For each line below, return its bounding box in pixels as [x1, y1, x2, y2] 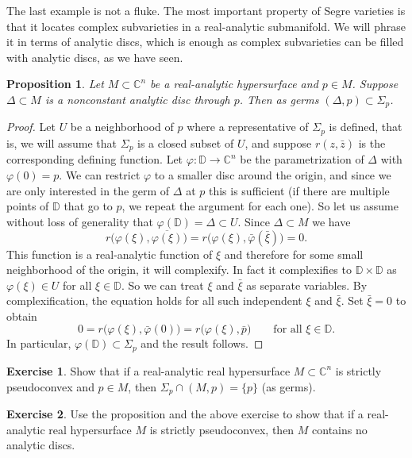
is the [358, 134, 386, 151]
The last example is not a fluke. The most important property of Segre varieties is [6, 2, 406, 18]
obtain [6, 307, 37, 324]
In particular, [6, 335, 71, 352]
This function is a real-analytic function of [6, 245, 213, 262]
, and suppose [245, 134, 312, 151]
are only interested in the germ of [6, 182, 170, 198]
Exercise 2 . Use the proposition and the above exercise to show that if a [6, 405, 364, 421]
